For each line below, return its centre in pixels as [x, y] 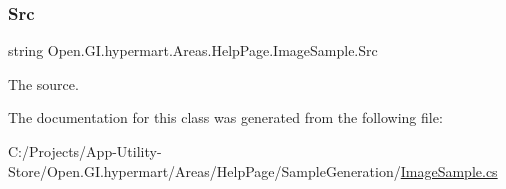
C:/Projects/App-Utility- [85, 151]
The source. [43, 83]
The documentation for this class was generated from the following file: [225, 117]
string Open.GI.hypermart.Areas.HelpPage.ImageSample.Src [193, 50]
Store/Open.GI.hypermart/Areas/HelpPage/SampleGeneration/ [204, 170]
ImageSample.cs [449, 170]
